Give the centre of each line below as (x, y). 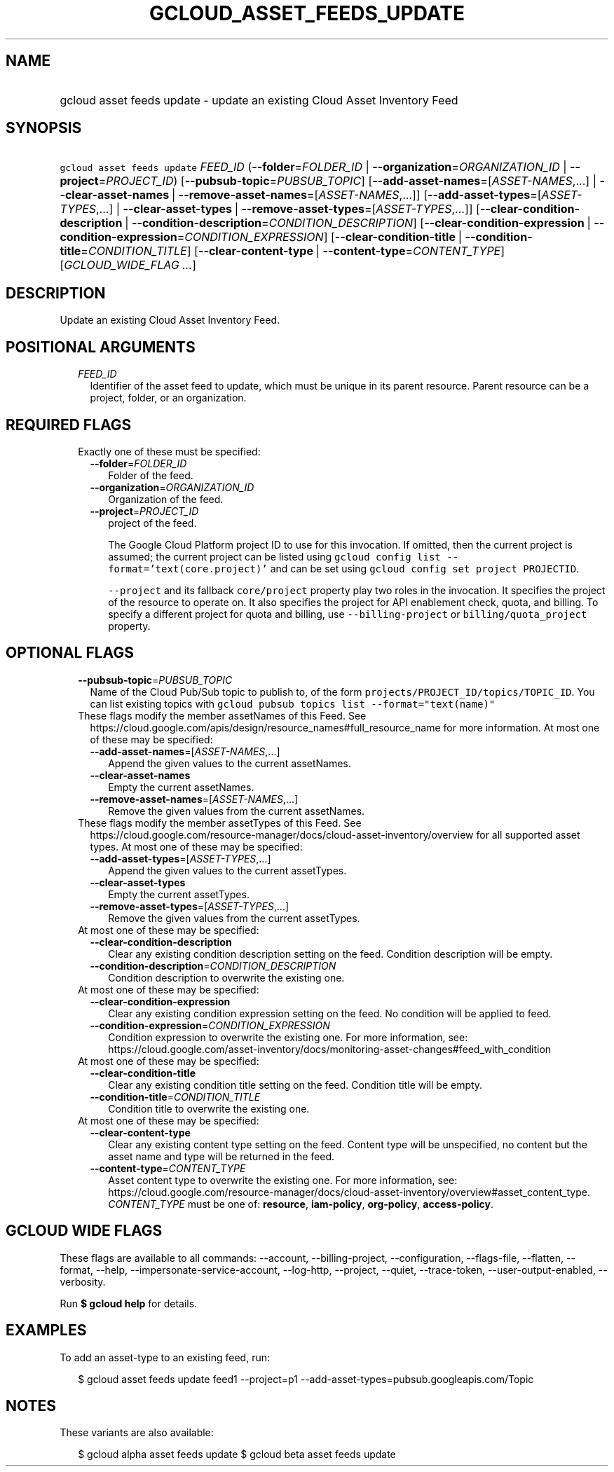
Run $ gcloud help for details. (129, 1303)
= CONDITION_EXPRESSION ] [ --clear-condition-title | (320, 237)
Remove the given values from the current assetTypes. (234, 918)
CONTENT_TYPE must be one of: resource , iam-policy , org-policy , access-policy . (301, 1204)
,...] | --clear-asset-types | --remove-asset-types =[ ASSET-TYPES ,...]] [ (288, 209)
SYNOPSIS (44, 128)
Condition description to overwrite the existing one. (226, 977)
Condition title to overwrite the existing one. (209, 1108)
